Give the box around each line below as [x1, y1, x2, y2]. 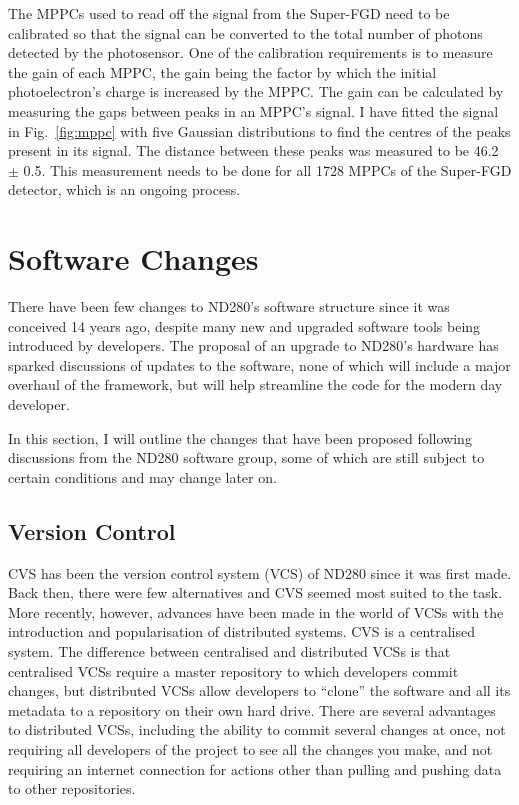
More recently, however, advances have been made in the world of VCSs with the [8, 601, 504, 622]
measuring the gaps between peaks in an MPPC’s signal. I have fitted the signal [8, 100, 499, 121]
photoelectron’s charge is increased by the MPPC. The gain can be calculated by [8, 81, 504, 102]
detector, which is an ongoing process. [8, 179, 241, 200]
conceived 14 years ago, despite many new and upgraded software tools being [8, 315, 481, 336]
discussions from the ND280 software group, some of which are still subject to [8, 447, 485, 468]
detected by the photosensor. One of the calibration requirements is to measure [8, 42, 493, 63]
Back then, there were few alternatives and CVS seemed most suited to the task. [8, 582, 503, 603]
